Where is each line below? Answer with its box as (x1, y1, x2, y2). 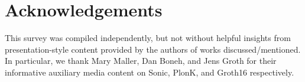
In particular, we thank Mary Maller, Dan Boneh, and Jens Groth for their (5, 54, 277, 67)
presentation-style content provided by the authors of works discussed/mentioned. (5, 43, 301, 55)
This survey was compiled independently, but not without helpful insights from (5, 32, 291, 44)
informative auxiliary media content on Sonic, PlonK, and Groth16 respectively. (5, 66, 294, 78)
